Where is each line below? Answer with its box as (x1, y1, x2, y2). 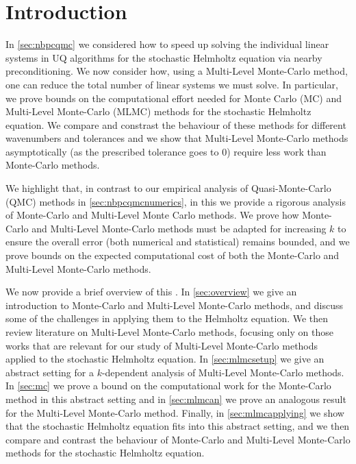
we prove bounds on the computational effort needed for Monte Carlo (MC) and (5, 90, 342, 105)
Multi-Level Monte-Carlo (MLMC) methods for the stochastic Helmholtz (5, 104, 311, 119)
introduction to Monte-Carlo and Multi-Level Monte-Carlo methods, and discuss (5, 297, 343, 312)
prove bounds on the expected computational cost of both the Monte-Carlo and (5, 248, 340, 262)
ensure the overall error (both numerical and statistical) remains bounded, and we (5, 234, 350, 249)
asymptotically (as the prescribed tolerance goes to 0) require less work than (5, 144, 327, 158)
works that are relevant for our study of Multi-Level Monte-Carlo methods (5, 338, 318, 352)
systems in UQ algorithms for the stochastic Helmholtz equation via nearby (5, 50, 322, 64)
